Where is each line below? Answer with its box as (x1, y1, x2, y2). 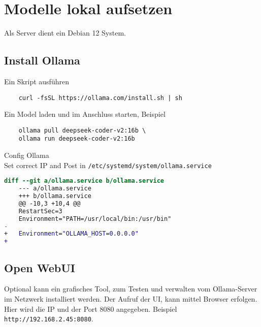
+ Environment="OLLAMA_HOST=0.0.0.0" (4, 230, 139, 238)
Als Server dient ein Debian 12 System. (4, 27, 126, 38)
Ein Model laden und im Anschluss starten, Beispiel (4, 109, 166, 119)
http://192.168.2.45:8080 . (4, 313, 93, 324)
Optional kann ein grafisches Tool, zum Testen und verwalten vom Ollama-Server (4, 283, 257, 294)
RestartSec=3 (18, 207, 62, 215)
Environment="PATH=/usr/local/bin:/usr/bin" (18, 215, 172, 222)
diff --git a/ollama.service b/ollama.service (4, 177, 164, 185)
